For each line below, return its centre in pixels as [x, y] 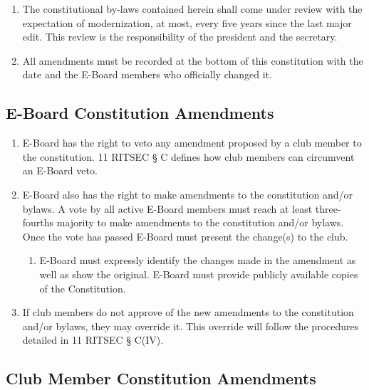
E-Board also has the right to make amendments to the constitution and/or [187, 194]
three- [328, 208]
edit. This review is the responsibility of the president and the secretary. [180, 37]
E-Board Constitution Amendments [140, 113]
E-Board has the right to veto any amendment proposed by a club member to [192, 143]
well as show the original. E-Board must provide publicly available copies [199, 274]
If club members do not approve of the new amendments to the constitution [188, 312]
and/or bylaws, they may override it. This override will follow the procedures [191, 326]
